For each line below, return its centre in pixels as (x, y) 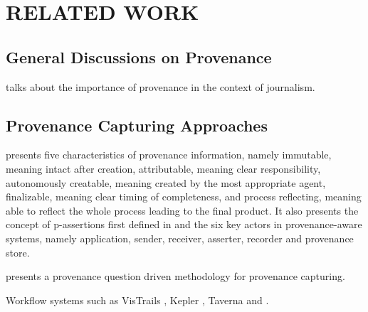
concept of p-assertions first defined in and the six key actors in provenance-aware (184, 224)
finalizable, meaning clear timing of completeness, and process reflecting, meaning (184, 197)
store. (18, 252)
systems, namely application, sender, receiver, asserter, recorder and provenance (180, 238)
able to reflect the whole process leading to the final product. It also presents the (182, 210)
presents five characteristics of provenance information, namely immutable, (169, 155)
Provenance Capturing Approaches (137, 125)
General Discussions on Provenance (139, 57)
